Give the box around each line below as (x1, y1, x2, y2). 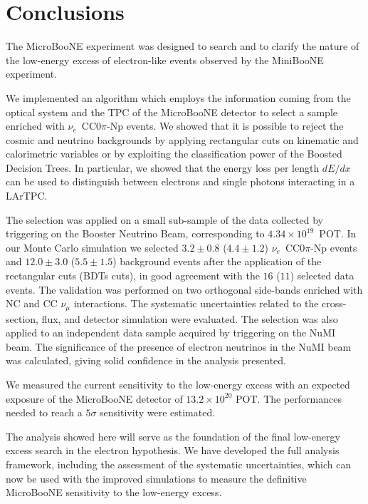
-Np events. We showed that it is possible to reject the (107, 118, 344, 133)
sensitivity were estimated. (100, 405, 216, 420)
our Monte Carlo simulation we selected (6, 240, 179, 254)
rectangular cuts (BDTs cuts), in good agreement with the (6, 268, 260, 283)
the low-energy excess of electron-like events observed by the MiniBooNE (6, 52, 324, 67)
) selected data (290, 268, 354, 283)
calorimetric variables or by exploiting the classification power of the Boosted (6, 146, 342, 161)
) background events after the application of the (112, 254, 322, 269)
